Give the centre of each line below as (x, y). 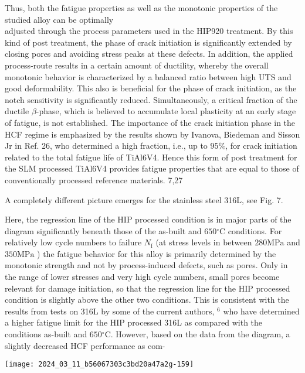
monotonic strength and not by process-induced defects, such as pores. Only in (146, 265)
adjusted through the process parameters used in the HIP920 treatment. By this (149, 31)
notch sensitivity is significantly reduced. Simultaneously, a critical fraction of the (151, 99)
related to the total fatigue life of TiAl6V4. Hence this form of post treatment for (151, 157)
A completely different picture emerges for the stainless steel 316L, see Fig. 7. (144, 199)
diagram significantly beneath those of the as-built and (103, 230)
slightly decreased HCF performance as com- (85, 345)
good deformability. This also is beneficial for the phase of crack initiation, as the (151, 88)
